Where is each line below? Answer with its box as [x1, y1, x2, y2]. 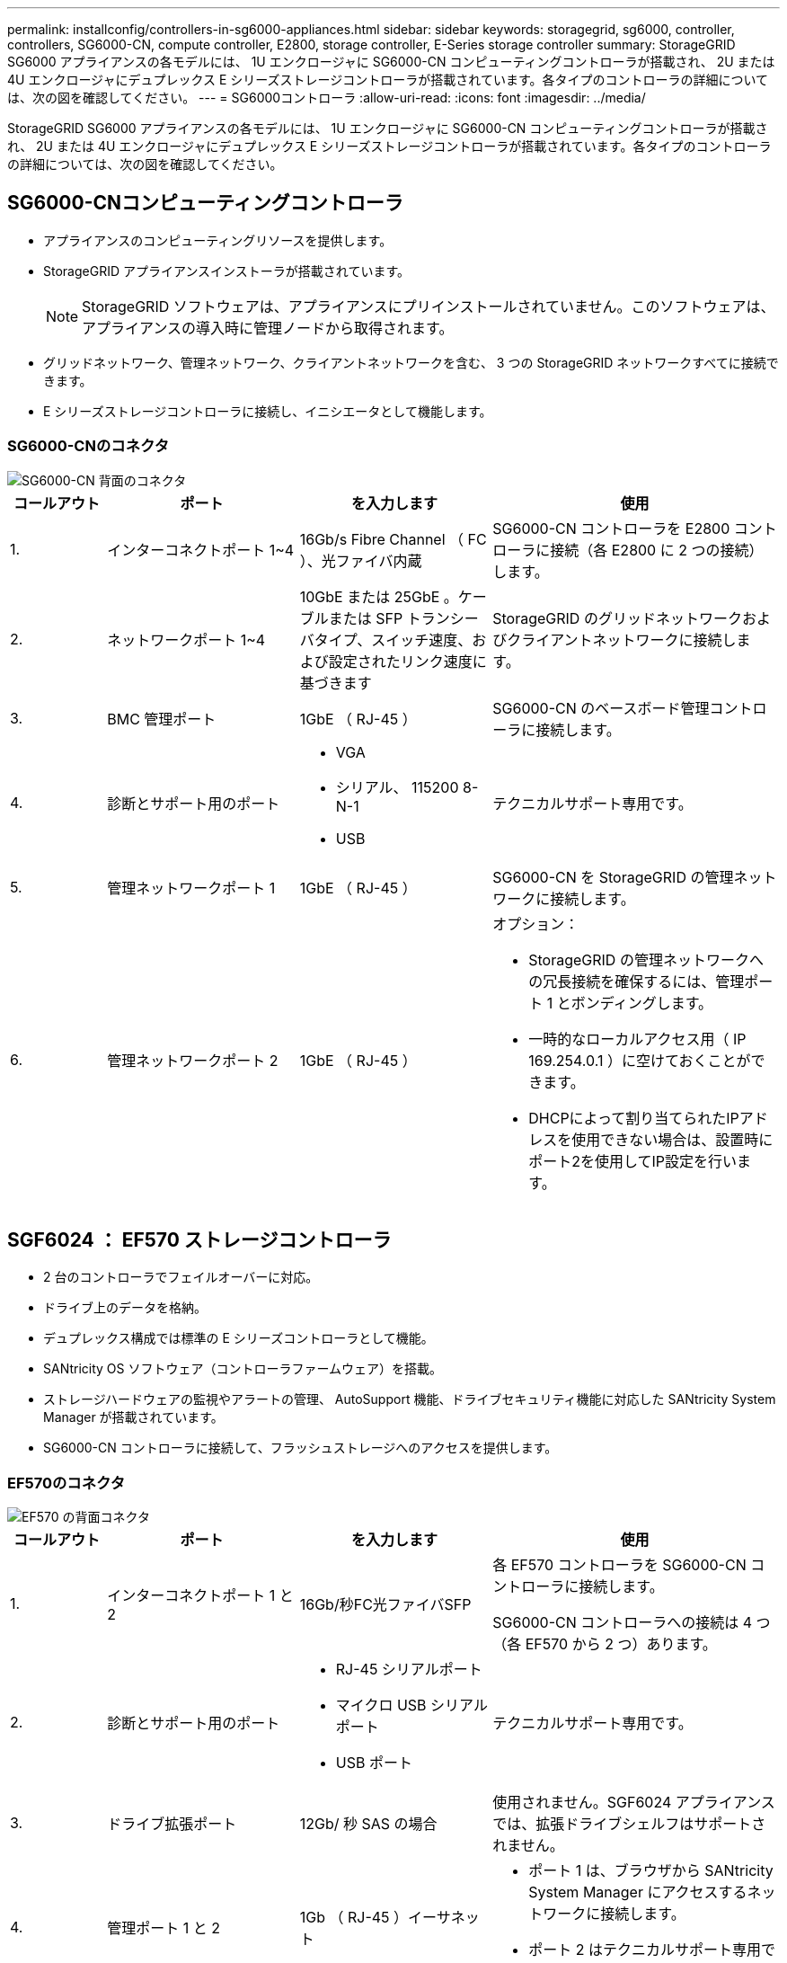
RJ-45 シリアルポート [335, 1660, 482, 1679]
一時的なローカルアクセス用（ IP [528, 1029, 747, 1048]
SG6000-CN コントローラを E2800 [492, 519, 730, 537]
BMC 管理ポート [107, 709, 217, 728]
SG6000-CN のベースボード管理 [492, 698, 710, 717]
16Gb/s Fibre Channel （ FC [299, 529, 487, 548]
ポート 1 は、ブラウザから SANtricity [528, 1861, 774, 1880]
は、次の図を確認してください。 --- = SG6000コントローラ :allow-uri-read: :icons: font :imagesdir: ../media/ [7, 90, 646, 105]
